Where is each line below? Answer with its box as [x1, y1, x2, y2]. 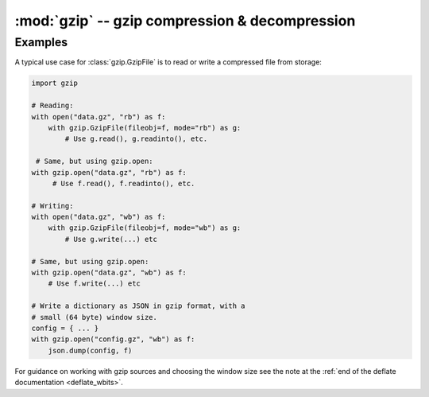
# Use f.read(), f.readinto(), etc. [52, 179, 195, 188]
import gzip [31, 79, 79, 88]
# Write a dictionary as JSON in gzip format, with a [31, 302, 245, 310]
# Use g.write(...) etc [64, 235, 158, 243]
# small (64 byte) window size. [31, 313, 158, 321]
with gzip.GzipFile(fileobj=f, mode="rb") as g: [48, 123, 242, 132]
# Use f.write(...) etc [48, 279, 141, 288]
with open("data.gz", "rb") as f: [31, 112, 166, 121]
